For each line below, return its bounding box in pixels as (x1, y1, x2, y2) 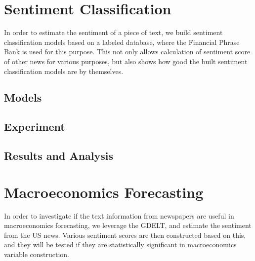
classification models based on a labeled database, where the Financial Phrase (4, 37, 240, 47)
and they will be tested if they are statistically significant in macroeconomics (4, 239, 237, 250)
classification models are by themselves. (4, 66, 124, 76)
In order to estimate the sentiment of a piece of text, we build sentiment (4, 27, 223, 37)
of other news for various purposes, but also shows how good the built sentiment (4, 56, 248, 66)
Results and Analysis (4, 148, 114, 163)
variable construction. (4, 249, 70, 259)
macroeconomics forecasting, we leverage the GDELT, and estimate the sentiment (4, 220, 252, 230)
